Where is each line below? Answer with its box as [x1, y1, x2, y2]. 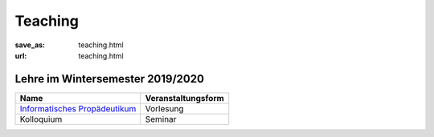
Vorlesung [145, 103, 184, 114]
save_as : [14, 40, 46, 50]
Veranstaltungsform [145, 92, 224, 103]
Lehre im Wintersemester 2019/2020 [14, 72, 205, 86]
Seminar [145, 113, 177, 124]
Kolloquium [19, 113, 63, 124]
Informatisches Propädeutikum [19, 103, 137, 114]
